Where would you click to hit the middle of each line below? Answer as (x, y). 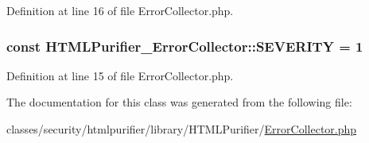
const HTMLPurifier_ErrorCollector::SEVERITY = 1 (185, 46)
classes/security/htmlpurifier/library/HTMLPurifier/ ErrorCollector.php (182, 129)
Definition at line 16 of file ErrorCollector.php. (120, 10)
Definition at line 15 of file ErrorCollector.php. (120, 75)
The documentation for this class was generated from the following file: (179, 102)
